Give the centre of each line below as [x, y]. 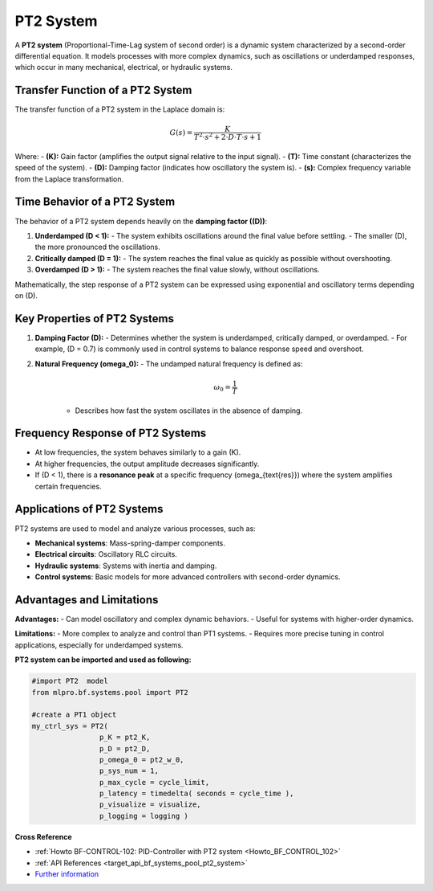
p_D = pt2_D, [125, 748]
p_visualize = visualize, [150, 805]
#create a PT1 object [74, 715]
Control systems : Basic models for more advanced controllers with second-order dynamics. [188, 577]
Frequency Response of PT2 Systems [111, 433]
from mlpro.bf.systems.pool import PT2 [110, 692]
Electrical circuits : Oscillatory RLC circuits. [106, 554]
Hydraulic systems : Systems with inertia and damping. [126, 566]
